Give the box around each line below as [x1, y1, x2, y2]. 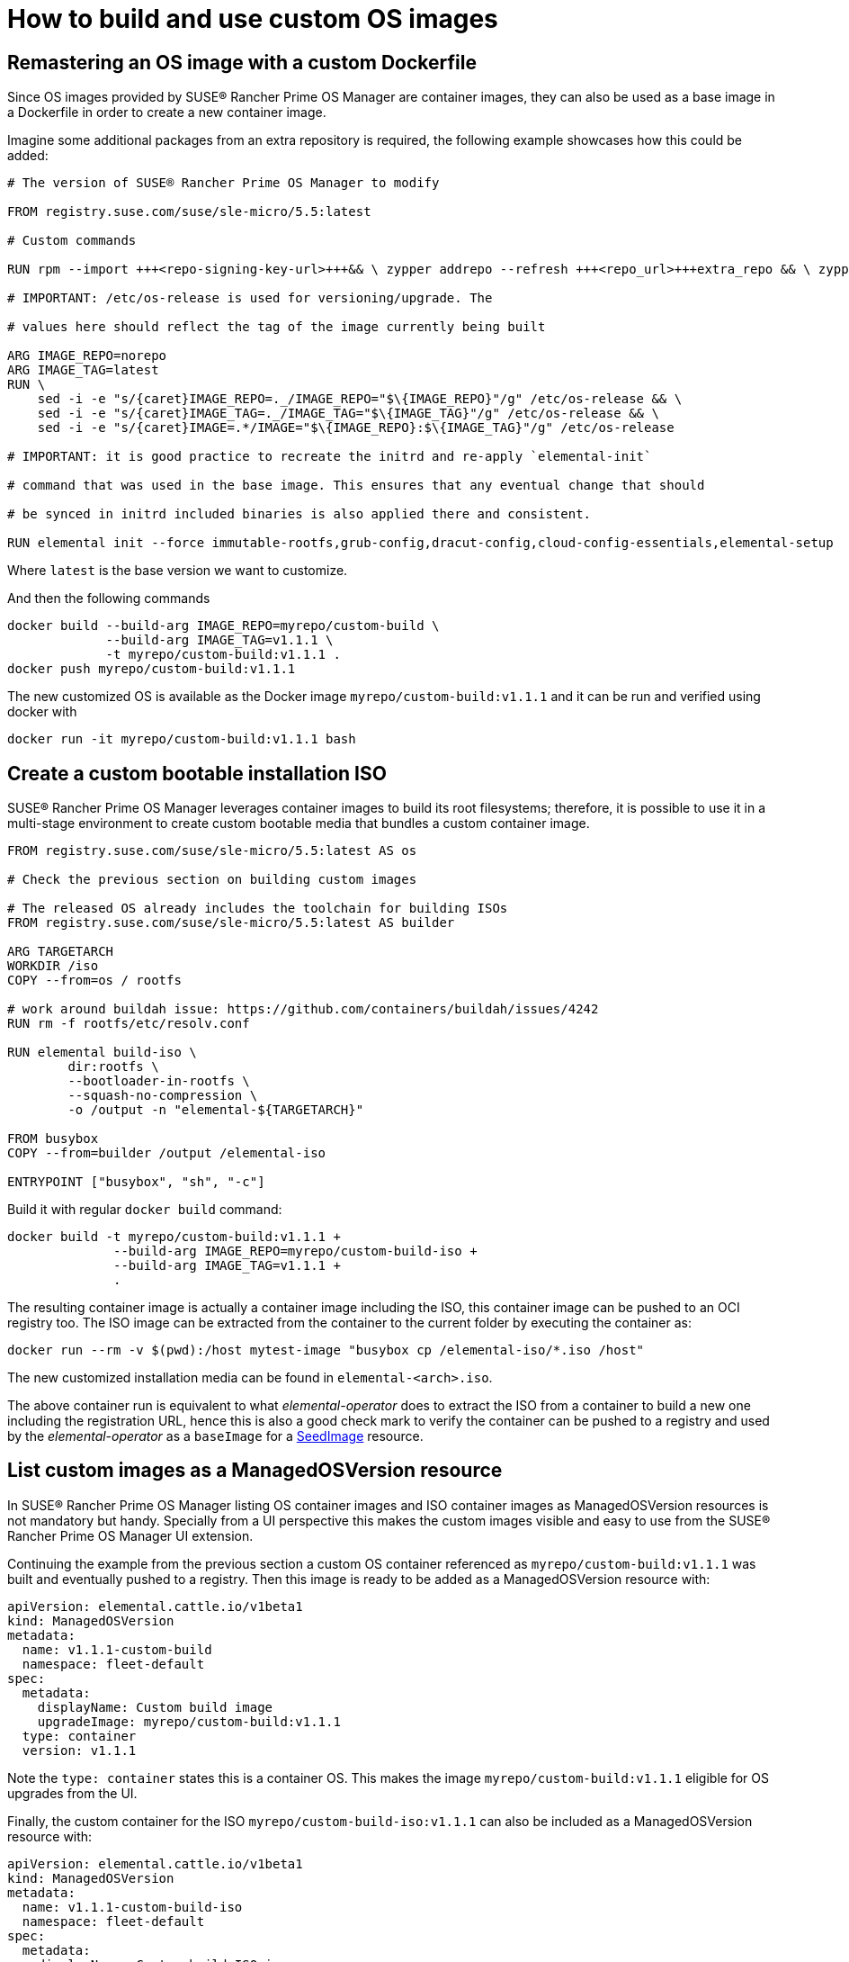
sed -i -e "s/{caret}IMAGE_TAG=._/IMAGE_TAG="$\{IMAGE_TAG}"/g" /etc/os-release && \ [37, 406, 659, 421]
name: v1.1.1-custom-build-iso [22, 1899, 243, 1914]
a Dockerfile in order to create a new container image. [7, 104, 326, 121]
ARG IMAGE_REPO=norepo [7, 348, 167, 364]
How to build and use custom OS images [7, 4, 498, 34]
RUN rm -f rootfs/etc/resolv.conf [7, 1016, 250, 1031]
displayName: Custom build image [37, 1699, 273, 1714]
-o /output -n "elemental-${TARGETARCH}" [67, 1102, 364, 1118]
